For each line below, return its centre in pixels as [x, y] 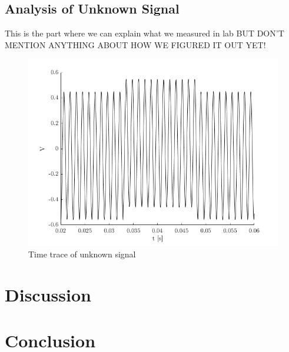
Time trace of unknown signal [82, 254]
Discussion [48, 294]
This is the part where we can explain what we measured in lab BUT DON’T [144, 33]
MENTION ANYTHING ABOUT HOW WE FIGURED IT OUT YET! [135, 44]
